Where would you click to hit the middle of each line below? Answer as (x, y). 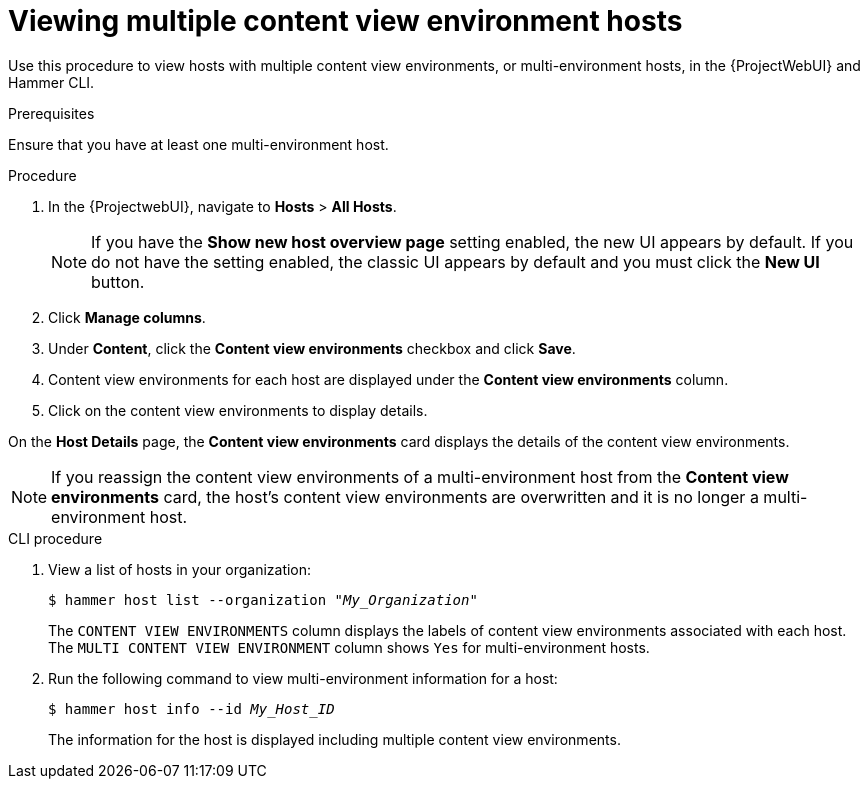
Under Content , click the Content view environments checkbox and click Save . (312, 348)
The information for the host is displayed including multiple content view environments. (334, 739)
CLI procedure (55, 538)
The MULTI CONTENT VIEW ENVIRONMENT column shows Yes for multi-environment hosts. (349, 647)
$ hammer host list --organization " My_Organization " (263, 599)
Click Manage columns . (127, 317)
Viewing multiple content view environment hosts (345, 21)
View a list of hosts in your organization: (180, 569)
